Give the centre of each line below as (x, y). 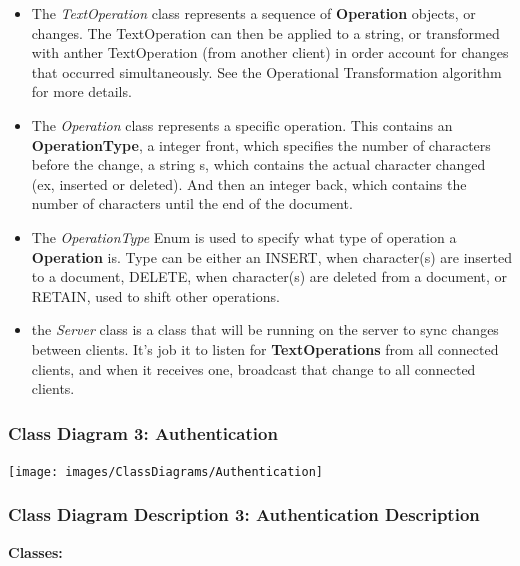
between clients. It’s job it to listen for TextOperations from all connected (265, 348)
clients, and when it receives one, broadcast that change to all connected (253, 368)
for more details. (81, 91)
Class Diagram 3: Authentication (143, 432)
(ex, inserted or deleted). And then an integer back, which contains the (249, 183)
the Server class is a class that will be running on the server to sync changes (265, 329)
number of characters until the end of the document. (192, 203)
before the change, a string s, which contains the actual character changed (258, 164)
